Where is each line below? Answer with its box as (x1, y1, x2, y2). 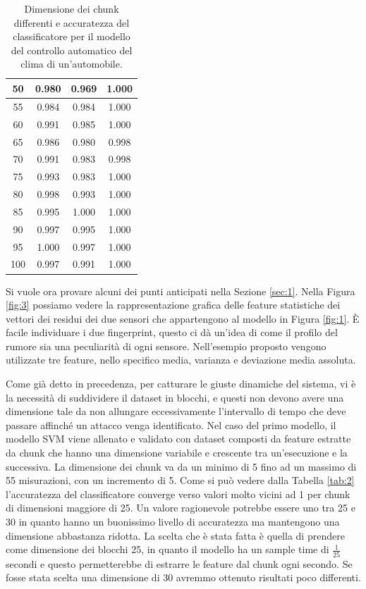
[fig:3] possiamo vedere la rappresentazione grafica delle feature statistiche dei (6, 297, 341, 312)
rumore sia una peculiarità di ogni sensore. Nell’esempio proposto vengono (6, 338, 327, 353)
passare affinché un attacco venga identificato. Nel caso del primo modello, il (6, 417, 336, 432)
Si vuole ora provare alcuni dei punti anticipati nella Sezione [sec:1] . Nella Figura (6, 283, 355, 298)
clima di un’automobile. (20, 56, 123, 71)
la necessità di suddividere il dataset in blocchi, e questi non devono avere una (6, 390, 344, 404)
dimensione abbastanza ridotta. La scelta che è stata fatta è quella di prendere (6, 528, 345, 542)
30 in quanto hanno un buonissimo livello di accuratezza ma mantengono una (6, 514, 340, 528)
